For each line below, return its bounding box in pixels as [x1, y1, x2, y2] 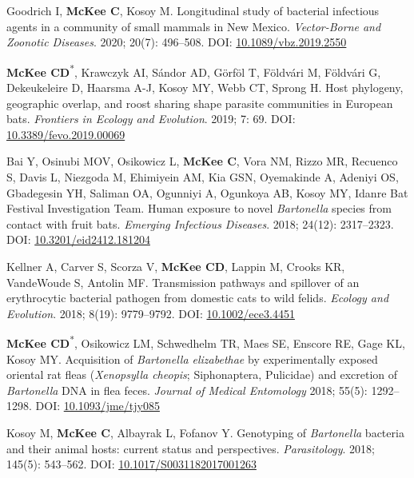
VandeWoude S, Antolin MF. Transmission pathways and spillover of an [6, 273, 360, 290]
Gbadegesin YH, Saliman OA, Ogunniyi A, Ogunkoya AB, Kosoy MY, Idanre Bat [6, 184, 408, 201]
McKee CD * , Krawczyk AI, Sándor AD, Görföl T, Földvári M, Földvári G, [6, 61, 381, 80]
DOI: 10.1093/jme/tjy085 [35, 397, 160, 414]
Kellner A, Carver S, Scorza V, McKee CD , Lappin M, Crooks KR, [6, 257, 345, 274]
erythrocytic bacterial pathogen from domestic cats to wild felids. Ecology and [6, 289, 389, 306]
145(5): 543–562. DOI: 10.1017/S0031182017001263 [6, 456, 257, 472]
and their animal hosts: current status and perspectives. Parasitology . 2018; [6, 440, 375, 456]
